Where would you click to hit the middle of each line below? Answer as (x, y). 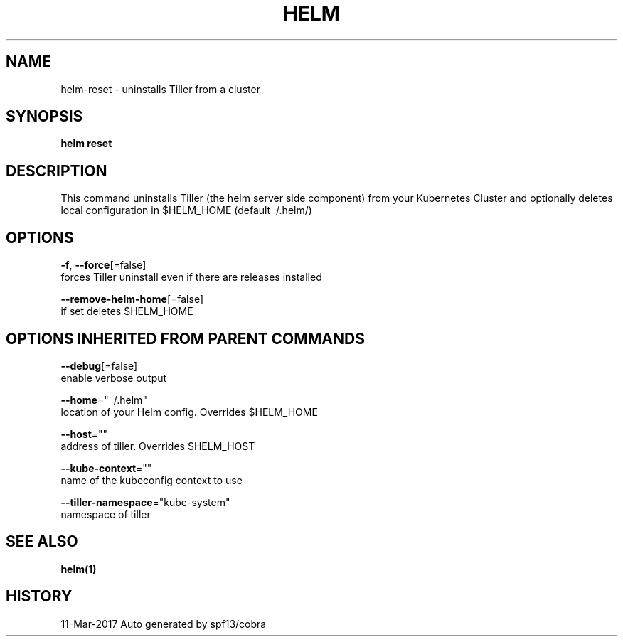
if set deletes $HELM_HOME (127, 311)
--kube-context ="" (106, 468)
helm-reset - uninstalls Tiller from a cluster (160, 89)
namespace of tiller (106, 514)
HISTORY (39, 596)
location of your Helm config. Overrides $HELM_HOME (189, 412)
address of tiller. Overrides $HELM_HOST (158, 446)
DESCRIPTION (57, 171)
